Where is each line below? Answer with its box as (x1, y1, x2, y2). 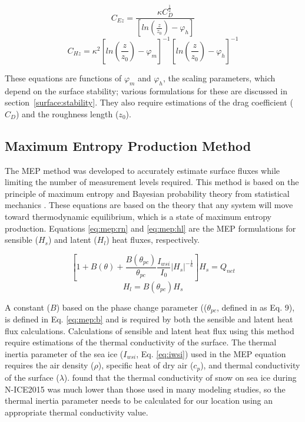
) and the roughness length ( (15, 107, 119, 120)
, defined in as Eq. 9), (216, 301, 295, 313)
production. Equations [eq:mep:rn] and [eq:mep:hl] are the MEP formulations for (5, 222, 296, 234)
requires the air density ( (5, 359, 94, 371)
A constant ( (5, 301, 51, 313)
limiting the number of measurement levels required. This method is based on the (5, 176, 299, 188)
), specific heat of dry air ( (98, 359, 194, 371)
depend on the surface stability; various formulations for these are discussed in (5, 84, 287, 97)
